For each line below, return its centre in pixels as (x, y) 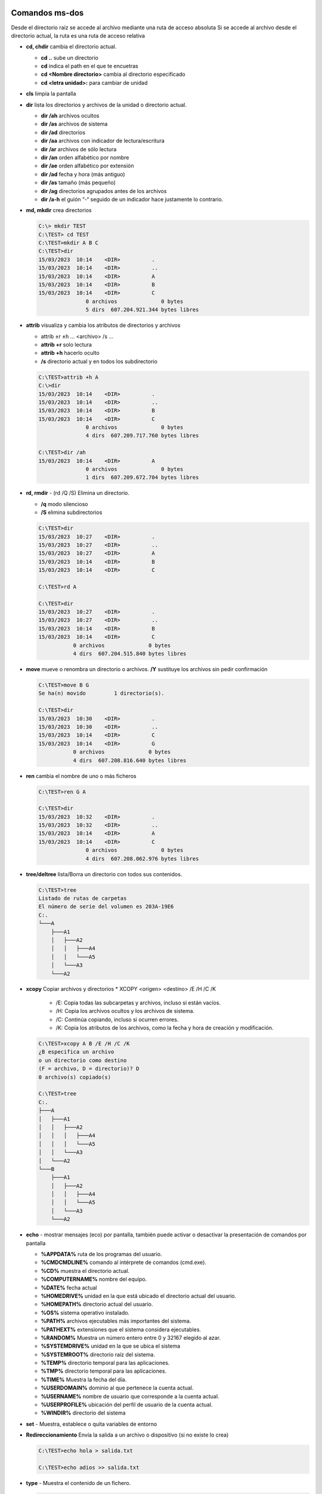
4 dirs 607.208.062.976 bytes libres (142, 858)
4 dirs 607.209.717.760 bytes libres (142, 436)
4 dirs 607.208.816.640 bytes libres (130, 760)
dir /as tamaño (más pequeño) (78, 183)
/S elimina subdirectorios (72, 512)
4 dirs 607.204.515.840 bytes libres (130, 654)
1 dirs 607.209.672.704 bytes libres (142, 477)
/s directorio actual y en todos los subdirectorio (99, 361)
